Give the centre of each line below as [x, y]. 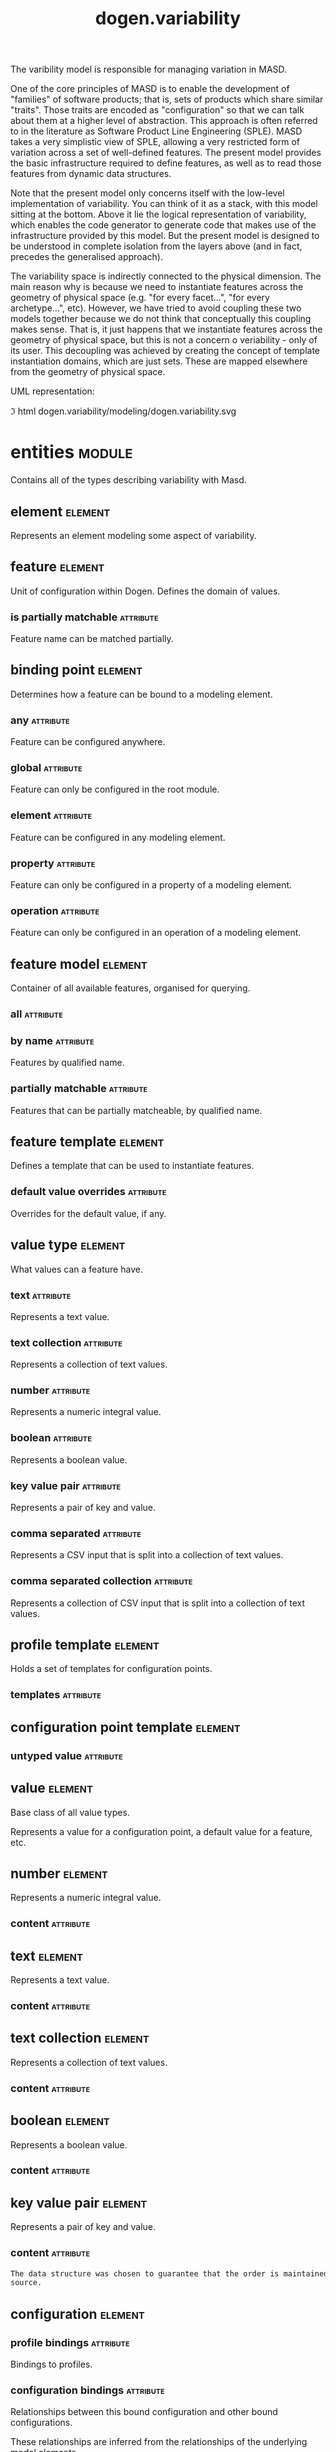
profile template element [85, 1645]
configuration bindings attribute [87, 2390]
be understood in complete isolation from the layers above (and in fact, [156, 246]
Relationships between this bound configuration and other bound [144, 2412]
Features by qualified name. [67, 1063]
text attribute [41, 1295]
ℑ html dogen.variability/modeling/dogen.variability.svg [123, 411]
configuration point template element [125, 1727]
